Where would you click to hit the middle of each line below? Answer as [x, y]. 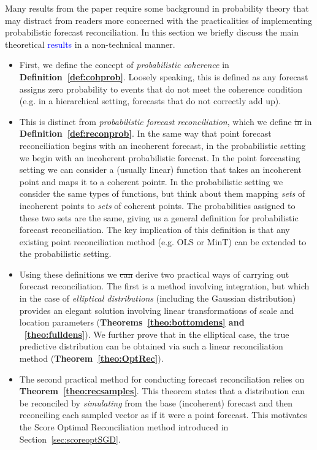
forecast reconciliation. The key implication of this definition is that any [155, 230]
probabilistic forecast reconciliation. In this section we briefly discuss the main [152, 32]
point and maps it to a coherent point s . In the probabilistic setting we [151, 181]
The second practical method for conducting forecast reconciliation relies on [162, 379]
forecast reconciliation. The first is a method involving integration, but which [164, 286]
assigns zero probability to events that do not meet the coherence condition [161, 89]
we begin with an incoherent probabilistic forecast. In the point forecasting [160, 157]
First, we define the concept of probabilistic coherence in [124, 65]
